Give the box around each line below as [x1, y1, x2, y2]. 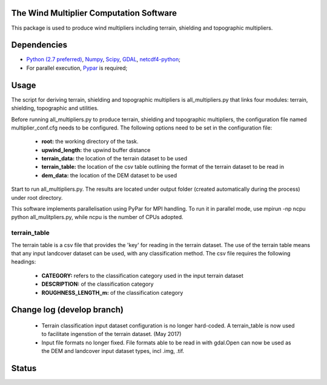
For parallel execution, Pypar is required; [26, 64, 128, 71]
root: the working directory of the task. [41, 138, 139, 145]
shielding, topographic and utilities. [11, 105, 99, 112]
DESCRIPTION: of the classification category [41, 280, 154, 288]
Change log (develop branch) [11, 304, 124, 315]
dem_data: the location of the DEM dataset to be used [41, 171, 177, 179]
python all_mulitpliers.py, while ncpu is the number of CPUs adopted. [11, 214, 184, 221]
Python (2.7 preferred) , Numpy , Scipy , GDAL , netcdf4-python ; [26, 56, 181, 63]
